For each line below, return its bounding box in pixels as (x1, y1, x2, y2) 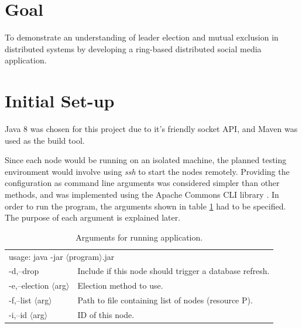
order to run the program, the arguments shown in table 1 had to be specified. (5, 199, 286, 212)
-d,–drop (9, 265, 39, 277)
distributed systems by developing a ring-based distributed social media (5, 42, 262, 55)
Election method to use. (77, 279, 163, 292)
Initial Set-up (5, 89, 115, 113)
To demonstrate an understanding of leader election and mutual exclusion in (5, 31, 279, 43)
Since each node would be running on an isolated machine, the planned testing (5, 154, 287, 166)
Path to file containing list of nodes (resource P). (77, 294, 253, 306)
